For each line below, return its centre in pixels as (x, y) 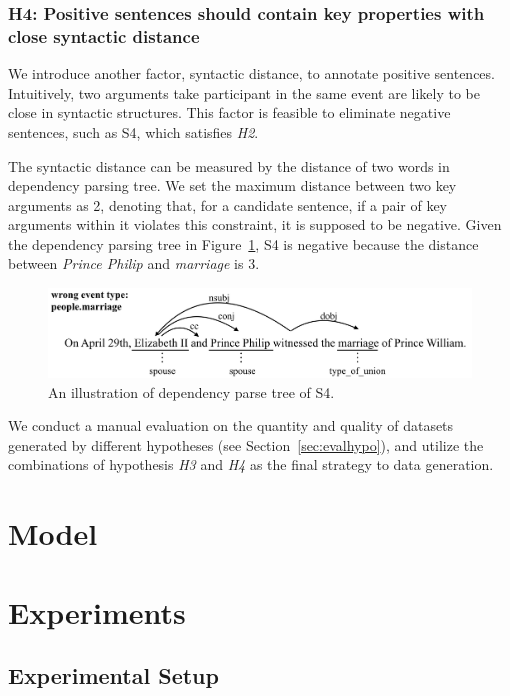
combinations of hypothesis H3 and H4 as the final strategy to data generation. (251, 464)
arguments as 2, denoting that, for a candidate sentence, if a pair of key (228, 204)
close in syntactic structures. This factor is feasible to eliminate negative (229, 112)
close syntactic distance (104, 35)
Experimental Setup (113, 675)
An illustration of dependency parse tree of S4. (191, 391)
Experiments (97, 611)
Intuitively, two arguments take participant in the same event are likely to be (244, 92)
